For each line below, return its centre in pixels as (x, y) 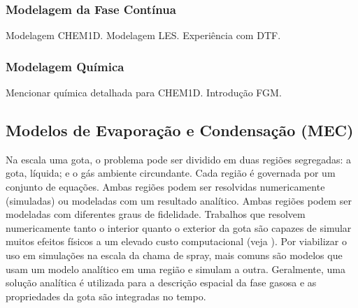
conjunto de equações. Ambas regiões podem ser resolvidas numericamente (165, 187)
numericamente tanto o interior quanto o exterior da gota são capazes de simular (179, 227)
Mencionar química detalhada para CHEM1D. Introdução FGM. (144, 93)
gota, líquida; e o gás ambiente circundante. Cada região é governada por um (171, 173)
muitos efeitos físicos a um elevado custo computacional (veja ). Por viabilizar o (176, 241)
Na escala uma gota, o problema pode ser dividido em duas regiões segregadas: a (179, 159)
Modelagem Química (65, 66)
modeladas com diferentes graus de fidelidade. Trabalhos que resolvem (156, 214)
